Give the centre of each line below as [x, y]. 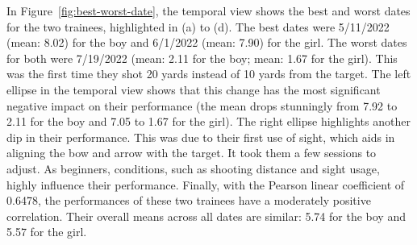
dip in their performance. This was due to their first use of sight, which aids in [201, 137]
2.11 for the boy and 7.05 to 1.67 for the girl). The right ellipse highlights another [208, 121]
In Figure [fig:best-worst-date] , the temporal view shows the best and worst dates [208, 10]
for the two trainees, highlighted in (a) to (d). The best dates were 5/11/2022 [198, 26]
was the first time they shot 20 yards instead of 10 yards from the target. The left [209, 74]
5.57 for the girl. [47, 232]
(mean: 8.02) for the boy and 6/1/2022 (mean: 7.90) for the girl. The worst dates [207, 42]
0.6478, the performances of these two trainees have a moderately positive [189, 200]
